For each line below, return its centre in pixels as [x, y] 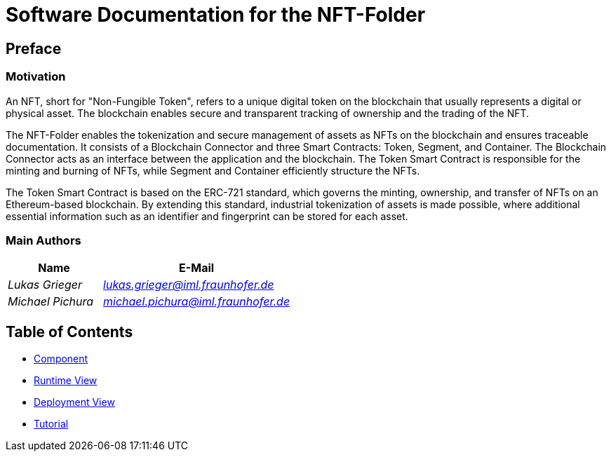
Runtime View [66, 381]
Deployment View [74, 402]
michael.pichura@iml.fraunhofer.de [197, 302]
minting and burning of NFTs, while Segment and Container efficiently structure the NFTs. [213, 170]
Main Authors [43, 240]
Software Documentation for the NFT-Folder [216, 15]
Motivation [36, 77]
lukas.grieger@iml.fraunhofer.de [189, 285]
